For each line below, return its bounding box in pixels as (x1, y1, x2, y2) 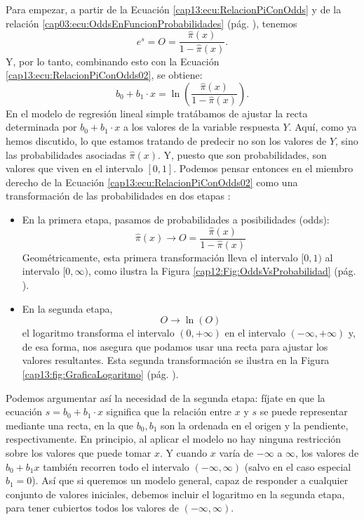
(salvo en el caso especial (244, 459, 351, 474)
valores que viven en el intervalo (6, 161, 143, 176)
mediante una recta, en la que (6, 417, 134, 432)
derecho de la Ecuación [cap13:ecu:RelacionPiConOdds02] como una (6, 174, 298, 189)
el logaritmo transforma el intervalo (22, 325, 175, 340)
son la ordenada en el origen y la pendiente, (161, 417, 349, 432)
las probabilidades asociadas (6, 147, 126, 162)
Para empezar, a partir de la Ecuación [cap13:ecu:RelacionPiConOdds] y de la (6, 2, 342, 16)
